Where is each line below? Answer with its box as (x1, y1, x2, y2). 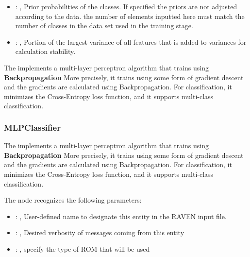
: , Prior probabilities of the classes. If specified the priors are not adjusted (15, 1, 237, 11)
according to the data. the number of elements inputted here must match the (15, 11, 245, 21)
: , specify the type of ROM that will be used (15, 243, 150, 254)
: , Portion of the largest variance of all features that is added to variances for (15, 36, 247, 47)
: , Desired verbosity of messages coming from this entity (15, 227, 184, 238)
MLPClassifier (4, 121, 61, 133)
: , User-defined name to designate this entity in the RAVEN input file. (15, 211, 227, 221)
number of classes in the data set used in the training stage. (15, 20, 193, 31)
